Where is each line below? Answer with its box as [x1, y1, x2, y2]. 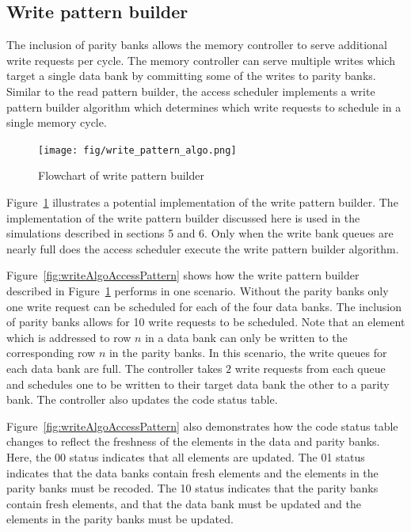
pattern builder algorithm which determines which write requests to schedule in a [6, 98, 401, 115]
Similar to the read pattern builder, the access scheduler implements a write [6, 82, 375, 99]
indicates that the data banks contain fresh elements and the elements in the [6, 464, 379, 481]
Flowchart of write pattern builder [38, 167, 204, 184]
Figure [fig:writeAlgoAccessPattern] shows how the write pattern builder [6, 267, 360, 283]
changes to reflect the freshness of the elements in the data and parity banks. [6, 433, 380, 450]
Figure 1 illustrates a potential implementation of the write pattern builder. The [6, 194, 398, 211]
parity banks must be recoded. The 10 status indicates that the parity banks [6, 480, 379, 496]
